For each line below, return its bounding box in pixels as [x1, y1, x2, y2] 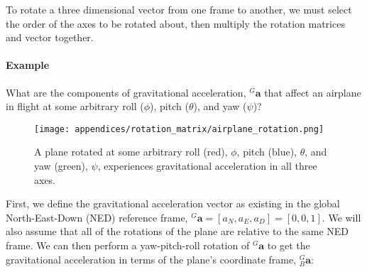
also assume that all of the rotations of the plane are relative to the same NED [6, 224, 349, 239]
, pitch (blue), [236, 144, 297, 159]
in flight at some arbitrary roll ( [6, 99, 144, 114]
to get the [267, 237, 310, 252]
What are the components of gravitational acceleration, [6, 85, 246, 99]
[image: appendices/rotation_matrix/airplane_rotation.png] [34, 124, 324, 134]
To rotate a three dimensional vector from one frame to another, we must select [6, 2, 352, 16]
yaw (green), [34, 158, 88, 173]
